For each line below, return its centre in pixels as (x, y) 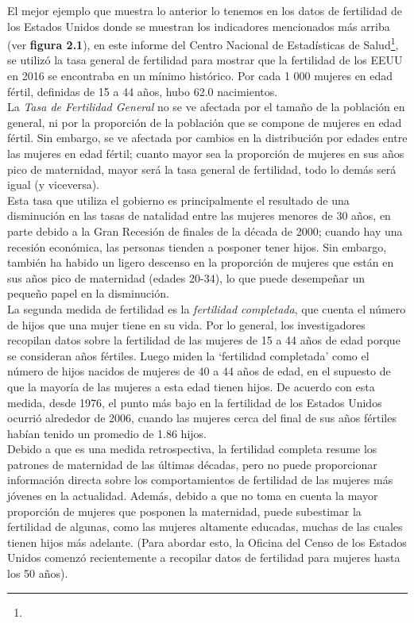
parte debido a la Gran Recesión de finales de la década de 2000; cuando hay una (205, 231)
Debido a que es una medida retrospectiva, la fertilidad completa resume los (192, 449)
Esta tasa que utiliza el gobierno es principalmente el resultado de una (178, 200)
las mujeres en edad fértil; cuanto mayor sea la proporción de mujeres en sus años (206, 153)
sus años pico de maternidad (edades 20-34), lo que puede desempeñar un (186, 277)
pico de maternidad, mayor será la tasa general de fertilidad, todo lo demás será (202, 169)
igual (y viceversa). (54, 185)
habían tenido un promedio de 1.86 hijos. (107, 433)
